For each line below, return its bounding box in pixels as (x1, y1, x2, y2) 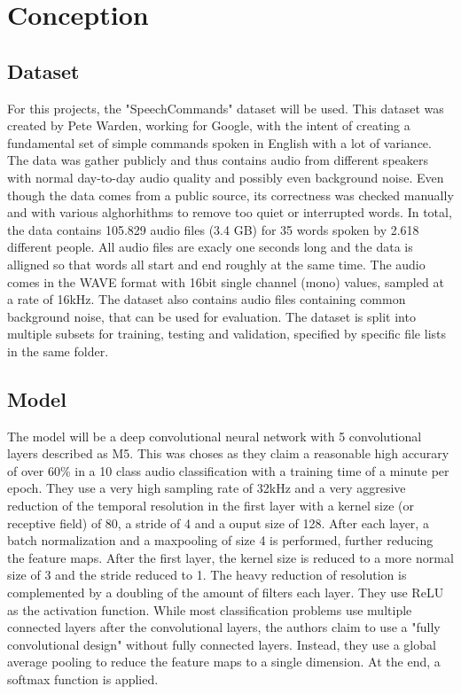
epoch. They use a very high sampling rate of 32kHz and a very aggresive (7, 479, 406, 497)
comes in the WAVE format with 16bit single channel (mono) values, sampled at (7, 272, 444, 291)
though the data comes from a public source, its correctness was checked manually (7, 185, 454, 204)
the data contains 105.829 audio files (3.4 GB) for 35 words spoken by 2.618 (7, 220, 419, 238)
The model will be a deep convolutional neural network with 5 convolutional (7, 426, 422, 445)
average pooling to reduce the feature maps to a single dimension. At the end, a (7, 652, 441, 671)
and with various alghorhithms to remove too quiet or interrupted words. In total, (7, 203, 452, 222)
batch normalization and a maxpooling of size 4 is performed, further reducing (7, 531, 434, 550)
